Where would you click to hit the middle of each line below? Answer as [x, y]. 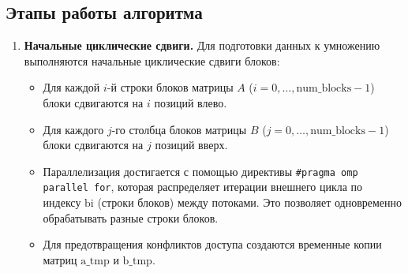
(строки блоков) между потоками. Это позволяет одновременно [250, 202]
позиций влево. [191, 102]
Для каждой [71, 87]
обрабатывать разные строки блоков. [131, 217]
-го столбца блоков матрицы [179, 129]
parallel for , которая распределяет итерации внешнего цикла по [203, 187]
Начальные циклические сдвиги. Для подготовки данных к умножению [202, 45]
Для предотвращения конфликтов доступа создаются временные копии [212, 244]
